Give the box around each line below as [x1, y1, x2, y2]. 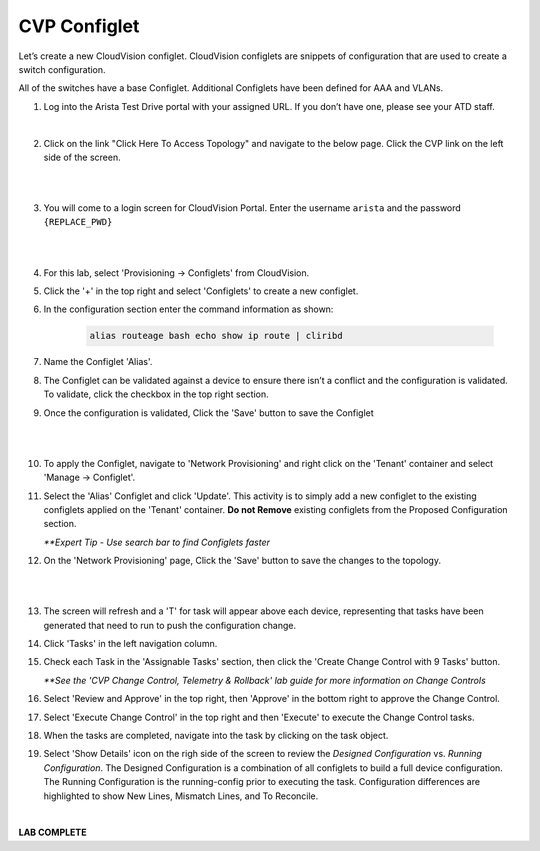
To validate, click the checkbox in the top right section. [43, 388, 269, 400]
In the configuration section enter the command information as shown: [43, 303, 334, 315]
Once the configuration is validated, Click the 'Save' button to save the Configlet [43, 406, 374, 419]
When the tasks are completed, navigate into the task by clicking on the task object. [43, 729, 389, 741]
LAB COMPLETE [18, 826, 87, 839]
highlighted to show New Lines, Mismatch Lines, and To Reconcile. [43, 790, 319, 802]
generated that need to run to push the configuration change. [43, 619, 297, 631]
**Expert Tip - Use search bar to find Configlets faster [43, 536, 270, 548]
